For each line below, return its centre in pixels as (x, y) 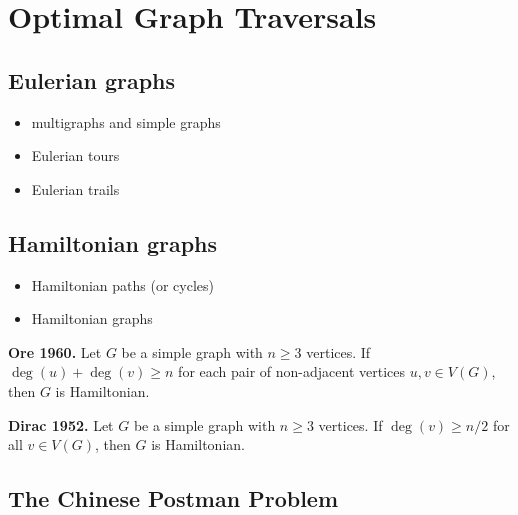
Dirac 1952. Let (61, 424)
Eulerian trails (75, 188)
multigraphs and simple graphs (126, 121)
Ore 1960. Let (55, 351)
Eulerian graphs (92, 79)
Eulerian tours (75, 155)
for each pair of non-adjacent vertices (292, 371)
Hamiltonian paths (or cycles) (122, 284)
